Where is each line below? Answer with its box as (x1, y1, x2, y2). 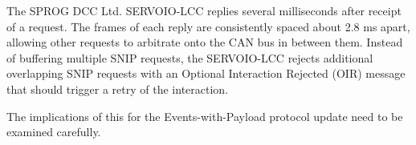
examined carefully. (6, 123, 101, 140)
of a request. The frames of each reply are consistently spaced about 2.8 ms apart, (6, 18, 410, 34)
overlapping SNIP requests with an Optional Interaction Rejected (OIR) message (6, 65, 406, 82)
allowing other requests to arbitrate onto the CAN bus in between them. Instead (6, 34, 403, 50)
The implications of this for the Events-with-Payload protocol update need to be (6, 107, 403, 124)
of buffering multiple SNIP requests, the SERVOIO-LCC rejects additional (6, 49, 373, 66)
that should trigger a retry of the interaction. (6, 80, 229, 97)
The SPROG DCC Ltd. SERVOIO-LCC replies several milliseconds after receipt (6, 2, 402, 18)
